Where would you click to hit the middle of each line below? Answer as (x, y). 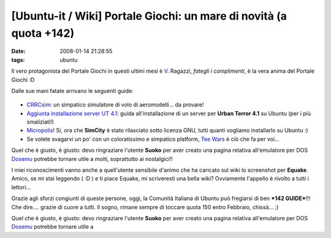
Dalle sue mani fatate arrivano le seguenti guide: (72, 91)
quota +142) (43, 33)
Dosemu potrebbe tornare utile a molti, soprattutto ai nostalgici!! (92, 158)
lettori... (21, 187)
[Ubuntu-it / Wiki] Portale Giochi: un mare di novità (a (149, 16)
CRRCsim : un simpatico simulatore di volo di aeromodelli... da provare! (116, 105)
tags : (18, 60)
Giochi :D (23, 80)
